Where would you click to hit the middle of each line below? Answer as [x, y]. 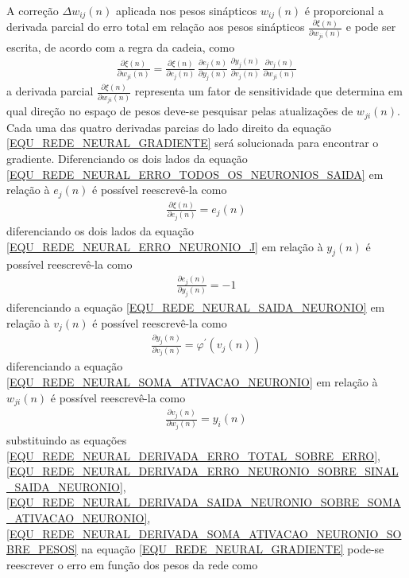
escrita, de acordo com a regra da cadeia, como [121, 47]
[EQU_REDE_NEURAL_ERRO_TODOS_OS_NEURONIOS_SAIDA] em [195, 174]
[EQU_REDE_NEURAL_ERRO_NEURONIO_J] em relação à [165, 246]
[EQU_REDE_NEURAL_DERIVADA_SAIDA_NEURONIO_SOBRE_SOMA [204, 502]
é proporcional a [344, 10]
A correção [33, 10]
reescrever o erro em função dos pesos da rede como [132, 564]
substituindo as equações [67, 440]
